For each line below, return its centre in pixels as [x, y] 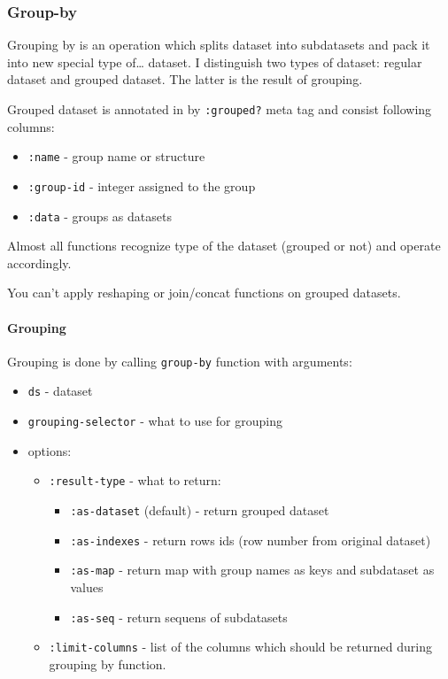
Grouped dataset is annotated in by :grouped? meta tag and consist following [220, 109]
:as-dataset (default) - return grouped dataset [200, 510]
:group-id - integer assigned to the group [142, 185]
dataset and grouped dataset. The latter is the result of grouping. [185, 79]
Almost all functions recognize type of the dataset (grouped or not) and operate [224, 246]
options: [50, 450]
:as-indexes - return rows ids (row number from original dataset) [251, 540]
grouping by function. [108, 664]
